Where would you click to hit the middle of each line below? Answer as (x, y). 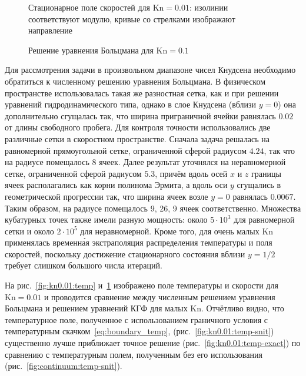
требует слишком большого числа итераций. (84, 265)
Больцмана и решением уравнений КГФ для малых (96, 308)
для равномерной (264, 219)
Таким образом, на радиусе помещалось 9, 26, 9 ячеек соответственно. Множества (153, 208)
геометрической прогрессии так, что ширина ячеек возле (107, 196)
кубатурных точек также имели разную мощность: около (106, 219)
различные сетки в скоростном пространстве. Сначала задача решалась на (137, 138)
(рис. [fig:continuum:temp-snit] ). (64, 366)
